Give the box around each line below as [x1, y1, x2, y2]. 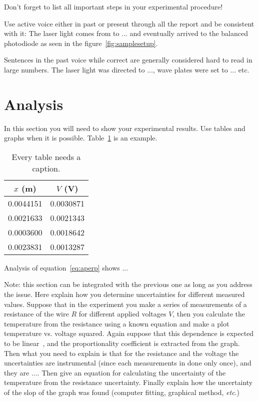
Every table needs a [11, 150, 81, 162]
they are [4, 367, 29, 377]
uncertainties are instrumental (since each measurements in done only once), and [4, 357, 251, 368]
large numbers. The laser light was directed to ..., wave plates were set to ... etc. [4, 64, 249, 74]
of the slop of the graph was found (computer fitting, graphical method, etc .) [4, 387, 239, 397]
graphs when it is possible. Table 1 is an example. [4, 132, 157, 143]
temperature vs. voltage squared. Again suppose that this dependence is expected [4, 328, 254, 338]
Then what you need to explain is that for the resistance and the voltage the [4, 347, 239, 358]
